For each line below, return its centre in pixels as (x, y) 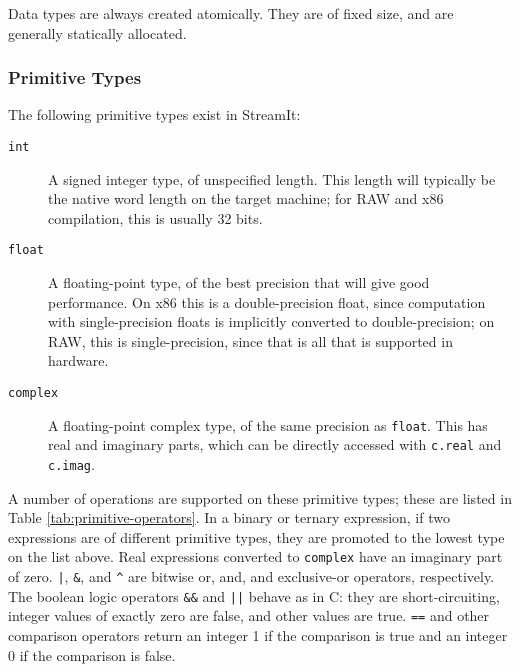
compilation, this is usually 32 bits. (155, 217)
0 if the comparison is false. (92, 654)
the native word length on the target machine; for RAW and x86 (246, 198)
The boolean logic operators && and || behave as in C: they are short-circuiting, (254, 595)
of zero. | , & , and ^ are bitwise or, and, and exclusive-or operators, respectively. (251, 576)
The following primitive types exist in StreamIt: (154, 114)
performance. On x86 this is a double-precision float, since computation (267, 301)
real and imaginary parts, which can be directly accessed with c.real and (275, 444)
